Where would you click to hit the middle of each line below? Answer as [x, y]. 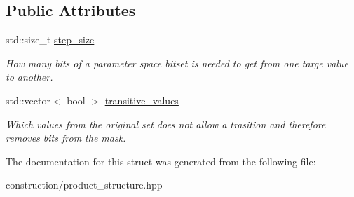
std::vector [28, 100]
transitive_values [142, 100]
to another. [29, 77]
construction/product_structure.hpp [84, 185]
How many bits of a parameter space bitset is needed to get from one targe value [177, 63]
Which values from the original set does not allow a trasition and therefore [166, 124]
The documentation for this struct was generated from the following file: [161, 161]
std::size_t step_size [50, 40]
